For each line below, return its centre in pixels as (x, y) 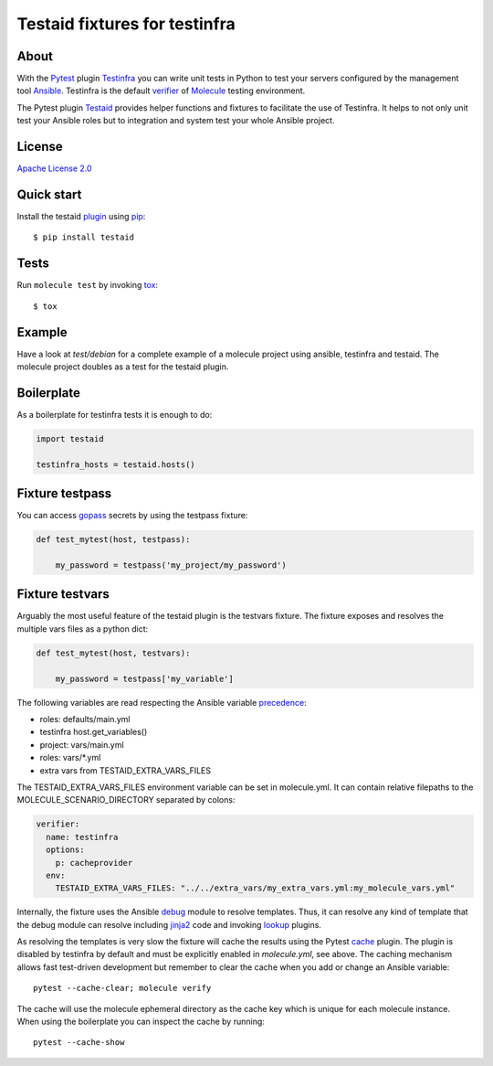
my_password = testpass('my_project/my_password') (171, 565)
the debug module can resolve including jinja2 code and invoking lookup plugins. (169, 924)
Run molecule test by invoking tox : (88, 285)
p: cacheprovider (94, 863)
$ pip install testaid (84, 237)
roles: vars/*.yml (70, 758)
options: (65, 850)
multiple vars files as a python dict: (83, 629)
